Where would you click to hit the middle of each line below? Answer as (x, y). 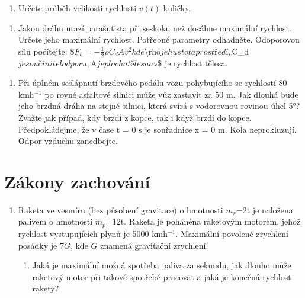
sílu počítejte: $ (46, 51)
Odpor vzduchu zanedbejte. (68, 141)
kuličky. (177, 8)
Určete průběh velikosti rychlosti (77, 8)
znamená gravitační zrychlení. (154, 245)
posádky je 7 (41, 245)
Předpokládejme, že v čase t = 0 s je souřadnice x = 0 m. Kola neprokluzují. (157, 129)
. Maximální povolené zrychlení (232, 233)
